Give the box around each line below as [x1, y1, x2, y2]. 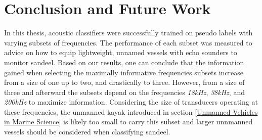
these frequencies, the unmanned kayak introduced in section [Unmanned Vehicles [4, 106, 258, 117]
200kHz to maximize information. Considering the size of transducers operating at [4, 97, 258, 107]
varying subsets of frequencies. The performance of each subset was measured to [4, 37, 252, 48]
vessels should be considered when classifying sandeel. [4, 126, 170, 137]
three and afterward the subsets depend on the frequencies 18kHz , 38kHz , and [4, 86, 245, 97]
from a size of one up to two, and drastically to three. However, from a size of [4, 77, 245, 87]
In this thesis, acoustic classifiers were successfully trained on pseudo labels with [4, 27, 253, 38]
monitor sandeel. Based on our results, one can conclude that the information [4, 57, 244, 67]
